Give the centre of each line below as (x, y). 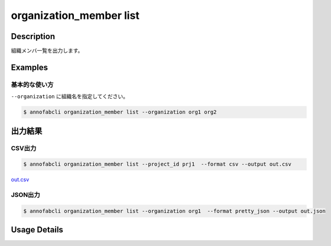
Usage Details (37, 230)
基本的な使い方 (32, 85)
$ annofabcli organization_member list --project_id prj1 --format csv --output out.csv (158, 164)
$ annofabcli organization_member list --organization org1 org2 (120, 112)
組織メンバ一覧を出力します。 (47, 51)
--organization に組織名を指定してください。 (70, 96)
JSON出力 (26, 195)
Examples (30, 67)
